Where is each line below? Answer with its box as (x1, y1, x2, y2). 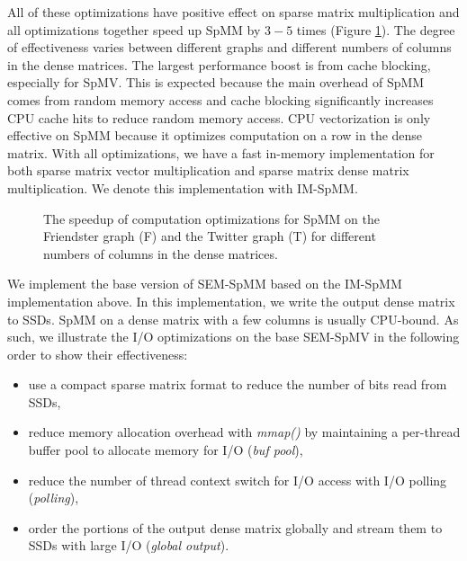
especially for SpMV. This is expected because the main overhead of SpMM (7, 73, 425, 92)
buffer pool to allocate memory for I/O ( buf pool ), (28, 441, 303, 459)
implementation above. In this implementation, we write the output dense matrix (7, 291, 455, 310)
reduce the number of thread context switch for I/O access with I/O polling (28, 470, 447, 489)
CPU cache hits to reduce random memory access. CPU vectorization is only (7, 108, 431, 127)
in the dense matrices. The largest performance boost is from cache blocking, (7, 55, 431, 74)
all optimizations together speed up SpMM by (7, 20, 261, 39)
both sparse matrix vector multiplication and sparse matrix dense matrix (7, 161, 409, 180)
